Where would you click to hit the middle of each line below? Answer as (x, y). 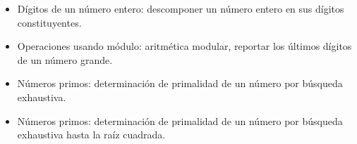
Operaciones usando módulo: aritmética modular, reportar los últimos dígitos (184, 46)
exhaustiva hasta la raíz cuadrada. (91, 135)
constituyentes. (49, 22)
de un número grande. (65, 59)
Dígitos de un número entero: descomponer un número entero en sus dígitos (181, 8)
